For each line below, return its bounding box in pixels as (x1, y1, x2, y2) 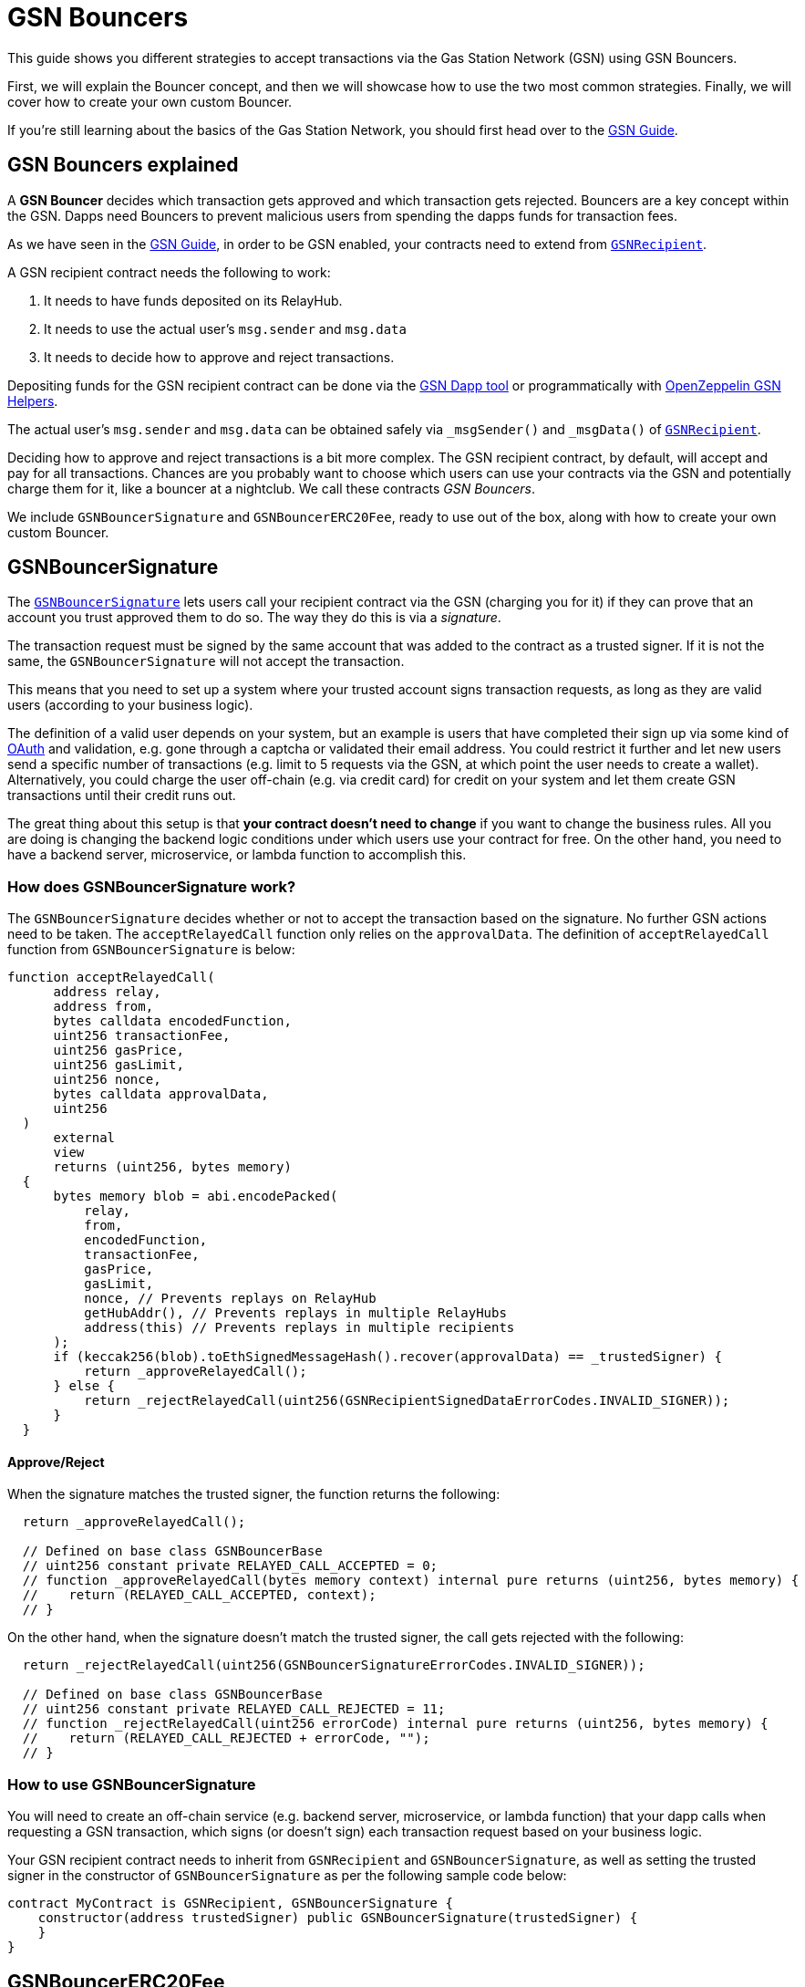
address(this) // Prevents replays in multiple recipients (84, 1320, 515, 1336)
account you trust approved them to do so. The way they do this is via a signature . (7, 609, 501, 626)
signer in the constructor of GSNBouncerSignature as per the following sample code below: (7, 1867, 567, 1884)
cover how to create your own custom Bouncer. (7, 93, 293, 109)
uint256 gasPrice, (53, 1043, 184, 1058)
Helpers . (7, 392, 58, 409)
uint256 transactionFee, (53, 1028, 231, 1044)
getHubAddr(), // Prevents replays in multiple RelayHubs (84, 1306, 507, 1321)
